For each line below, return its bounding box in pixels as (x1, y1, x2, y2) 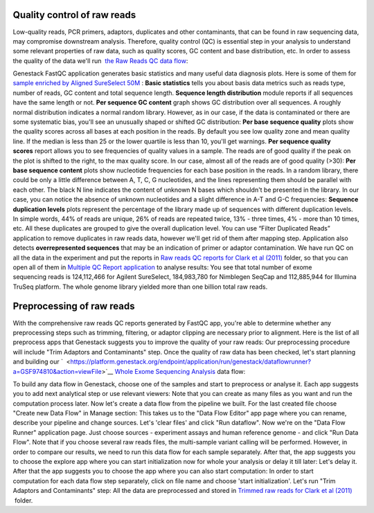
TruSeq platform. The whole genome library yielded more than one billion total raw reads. (12, 282, 268, 291)
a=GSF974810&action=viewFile (12, 367, 102, 375)
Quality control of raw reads (12, 9, 136, 21)
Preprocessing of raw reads (12, 300, 135, 312)
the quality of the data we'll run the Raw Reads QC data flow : (12, 56, 188, 65)
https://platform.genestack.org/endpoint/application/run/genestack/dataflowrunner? (70, 357, 312, 366)
